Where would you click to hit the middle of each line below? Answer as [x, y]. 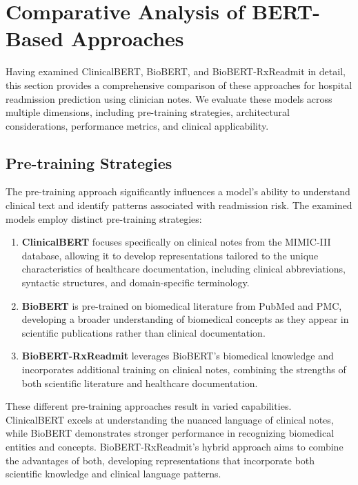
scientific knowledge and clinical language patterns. [113, 474]
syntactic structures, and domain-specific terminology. [136, 283]
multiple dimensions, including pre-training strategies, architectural [148, 112]
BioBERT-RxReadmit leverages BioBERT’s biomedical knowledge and [178, 356]
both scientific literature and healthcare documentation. [140, 383]
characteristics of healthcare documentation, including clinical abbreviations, [183, 269]
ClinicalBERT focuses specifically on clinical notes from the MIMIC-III [176, 242]
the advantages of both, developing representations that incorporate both [160, 460]
